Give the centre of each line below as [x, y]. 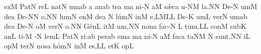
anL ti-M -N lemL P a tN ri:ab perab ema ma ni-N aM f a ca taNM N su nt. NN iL [127, 36]
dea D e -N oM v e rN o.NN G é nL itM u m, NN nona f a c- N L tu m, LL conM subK [125, 26]
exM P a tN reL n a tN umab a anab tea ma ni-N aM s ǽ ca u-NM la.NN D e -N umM [131, 6]
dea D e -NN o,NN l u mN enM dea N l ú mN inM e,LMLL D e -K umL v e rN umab [126, 16]
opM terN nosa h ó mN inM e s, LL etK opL [69, 46]
